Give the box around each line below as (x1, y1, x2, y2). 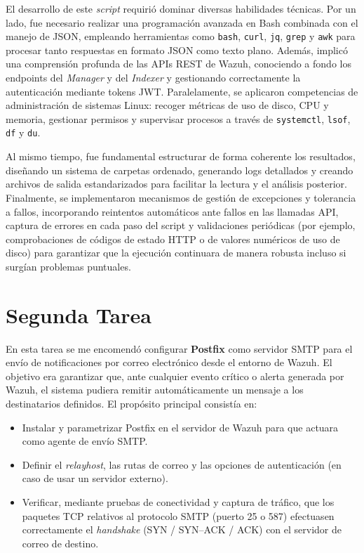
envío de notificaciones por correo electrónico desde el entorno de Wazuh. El (6, 355, 332, 370)
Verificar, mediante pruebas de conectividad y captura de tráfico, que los (22, 494, 335, 509)
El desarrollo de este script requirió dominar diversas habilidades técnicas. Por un (6, 1, 356, 15)
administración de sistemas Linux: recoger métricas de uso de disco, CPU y (6, 98, 329, 112)
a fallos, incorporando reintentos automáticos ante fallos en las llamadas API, (6, 204, 339, 219)
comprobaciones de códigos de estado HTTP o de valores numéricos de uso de (6, 231, 340, 246)
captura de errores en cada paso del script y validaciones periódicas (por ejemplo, (6, 218, 356, 233)
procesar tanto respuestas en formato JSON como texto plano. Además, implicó (6, 42, 348, 57)
